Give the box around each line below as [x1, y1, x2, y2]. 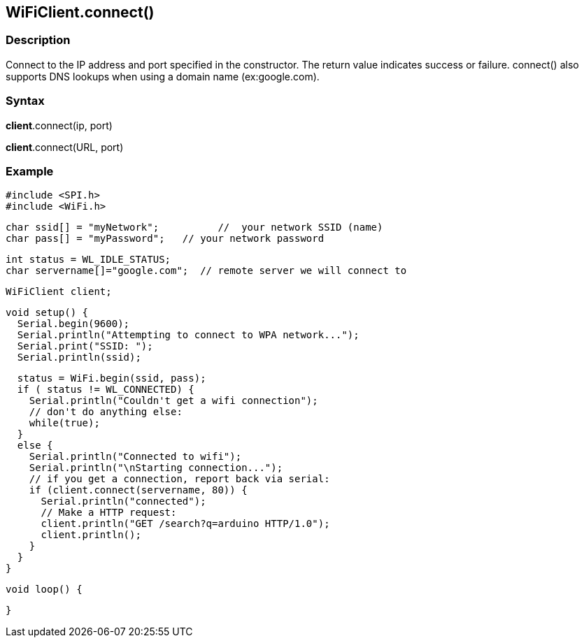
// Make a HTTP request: [41, 507, 177, 519]
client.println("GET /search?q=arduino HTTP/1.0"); [41, 518, 330, 530]
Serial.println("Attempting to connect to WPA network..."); [17, 329, 359, 341]
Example [6, 164, 54, 178]
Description [6, 33, 71, 48]
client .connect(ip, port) [6, 119, 113, 131]
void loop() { [6, 584, 83, 595]
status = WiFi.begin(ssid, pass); [17, 373, 206, 384]
